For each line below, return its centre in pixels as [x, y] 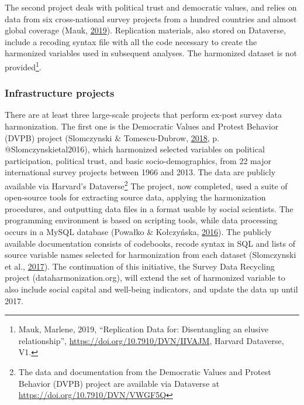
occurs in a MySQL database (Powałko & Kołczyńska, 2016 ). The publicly [138, 232]
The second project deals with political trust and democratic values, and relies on [151, 7]
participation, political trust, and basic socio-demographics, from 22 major [138, 160]
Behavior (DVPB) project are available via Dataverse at [119, 383]
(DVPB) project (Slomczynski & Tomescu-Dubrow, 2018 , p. [112, 137]
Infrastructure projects [60, 93]
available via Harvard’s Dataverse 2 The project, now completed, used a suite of [146, 185]
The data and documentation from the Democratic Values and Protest [145, 371]
